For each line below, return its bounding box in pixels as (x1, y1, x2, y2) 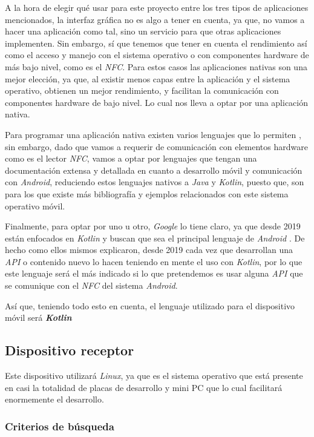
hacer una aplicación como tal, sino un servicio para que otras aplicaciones (5, 25, 281, 38)
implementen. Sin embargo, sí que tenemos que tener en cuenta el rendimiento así (5, 36, 307, 49)
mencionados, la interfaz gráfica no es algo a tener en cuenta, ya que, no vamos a (5, 13, 305, 25)
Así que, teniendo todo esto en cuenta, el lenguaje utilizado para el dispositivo (5, 299, 295, 312)
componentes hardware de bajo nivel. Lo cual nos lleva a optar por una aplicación (5, 96, 309, 108)
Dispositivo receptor (5, 341, 134, 360)
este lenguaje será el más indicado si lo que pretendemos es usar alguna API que (5, 267, 303, 280)
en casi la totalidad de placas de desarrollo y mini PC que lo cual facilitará (5, 381, 283, 393)
